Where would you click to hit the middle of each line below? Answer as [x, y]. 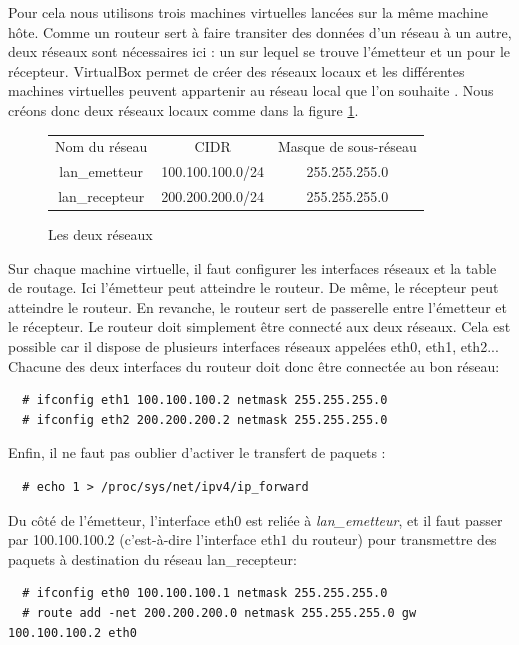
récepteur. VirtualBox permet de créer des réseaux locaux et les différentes [236, 70]
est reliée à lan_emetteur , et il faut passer [374, 519]
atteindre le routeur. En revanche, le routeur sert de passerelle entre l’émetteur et [257, 306]
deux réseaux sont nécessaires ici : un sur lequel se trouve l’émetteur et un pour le [259, 51]
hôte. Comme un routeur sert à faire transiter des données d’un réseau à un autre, [260, 31]
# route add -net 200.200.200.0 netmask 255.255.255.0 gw [219, 613]
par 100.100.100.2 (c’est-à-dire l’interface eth [144, 539]
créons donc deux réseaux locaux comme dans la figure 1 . [183, 109]
